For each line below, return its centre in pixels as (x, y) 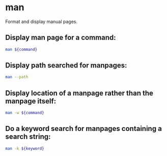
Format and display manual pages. (41, 21)
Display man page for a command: (61, 38)
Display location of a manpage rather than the (79, 93)
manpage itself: (31, 101)
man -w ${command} (25, 113)
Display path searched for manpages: (66, 65)
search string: (28, 137)
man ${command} (21, 49)
